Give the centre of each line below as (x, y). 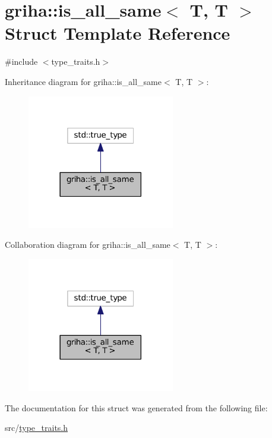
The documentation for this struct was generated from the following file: (136, 407)
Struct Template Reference (118, 33)
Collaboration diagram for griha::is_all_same (88, 245)
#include (21, 62)
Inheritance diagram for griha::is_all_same (83, 81)
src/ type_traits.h (37, 428)
